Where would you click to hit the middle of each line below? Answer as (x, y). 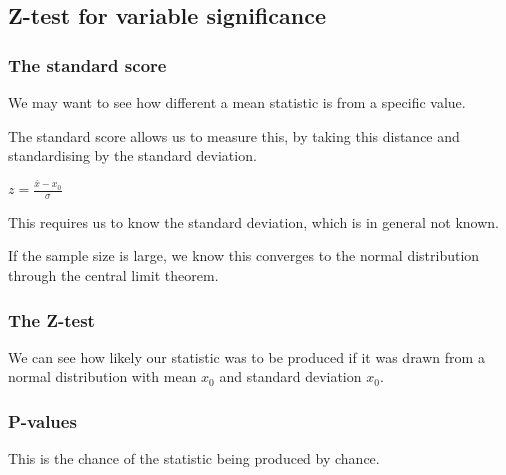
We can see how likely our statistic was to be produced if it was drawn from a (246, 356)
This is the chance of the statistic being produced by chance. (194, 458)
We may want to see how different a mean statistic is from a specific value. (237, 102)
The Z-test (51, 319)
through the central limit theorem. (113, 275)
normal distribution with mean (102, 376)
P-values (42, 421)
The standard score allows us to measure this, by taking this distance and (234, 135)
